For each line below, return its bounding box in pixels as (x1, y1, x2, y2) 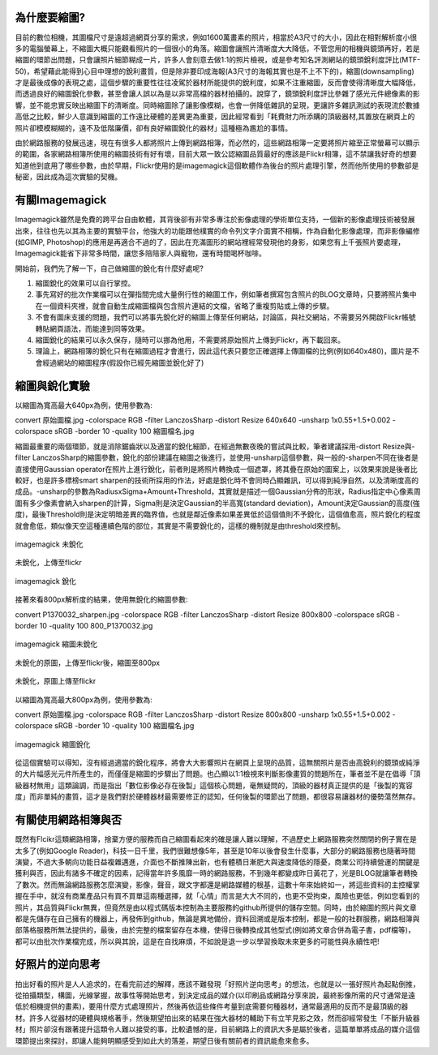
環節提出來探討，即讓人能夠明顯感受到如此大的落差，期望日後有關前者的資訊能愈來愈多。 (15, 1036, 314, 1045)
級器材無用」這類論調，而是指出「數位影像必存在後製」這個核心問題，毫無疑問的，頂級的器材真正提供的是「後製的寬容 (15, 780, 413, 790)
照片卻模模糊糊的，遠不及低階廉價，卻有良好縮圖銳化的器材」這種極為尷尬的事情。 (15, 122, 292, 133)
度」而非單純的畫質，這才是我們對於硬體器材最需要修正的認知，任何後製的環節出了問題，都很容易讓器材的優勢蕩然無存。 (15, 791, 420, 802)
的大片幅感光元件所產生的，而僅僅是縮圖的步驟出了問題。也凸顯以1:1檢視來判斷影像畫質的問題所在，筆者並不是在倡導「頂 (15, 769, 421, 778)
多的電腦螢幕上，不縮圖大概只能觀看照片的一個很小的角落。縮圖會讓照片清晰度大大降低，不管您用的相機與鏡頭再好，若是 (15, 43, 420, 53)
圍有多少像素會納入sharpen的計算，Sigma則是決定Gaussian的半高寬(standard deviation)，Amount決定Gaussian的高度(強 (15, 498, 421, 508)
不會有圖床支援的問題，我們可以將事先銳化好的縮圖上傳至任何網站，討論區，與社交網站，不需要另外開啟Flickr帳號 (35, 312, 416, 322)
